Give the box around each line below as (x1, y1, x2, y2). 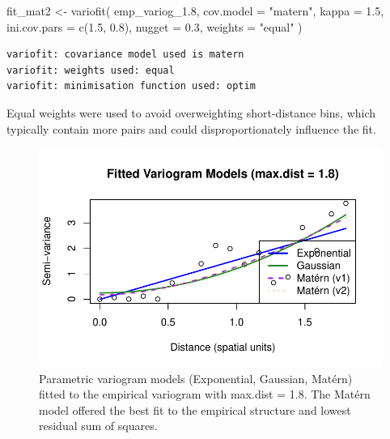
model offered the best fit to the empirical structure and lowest (39, 401, 351, 418)
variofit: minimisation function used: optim (6, 80, 256, 92)
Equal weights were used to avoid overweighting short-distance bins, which (6, 104, 376, 121)
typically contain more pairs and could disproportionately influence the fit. (6, 120, 376, 137)
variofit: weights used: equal (6, 64, 175, 76)
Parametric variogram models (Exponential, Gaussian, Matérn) (39, 369, 353, 386)
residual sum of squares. (39, 417, 158, 434)
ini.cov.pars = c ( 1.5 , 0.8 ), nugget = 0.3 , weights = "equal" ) (6, 18, 303, 35)
